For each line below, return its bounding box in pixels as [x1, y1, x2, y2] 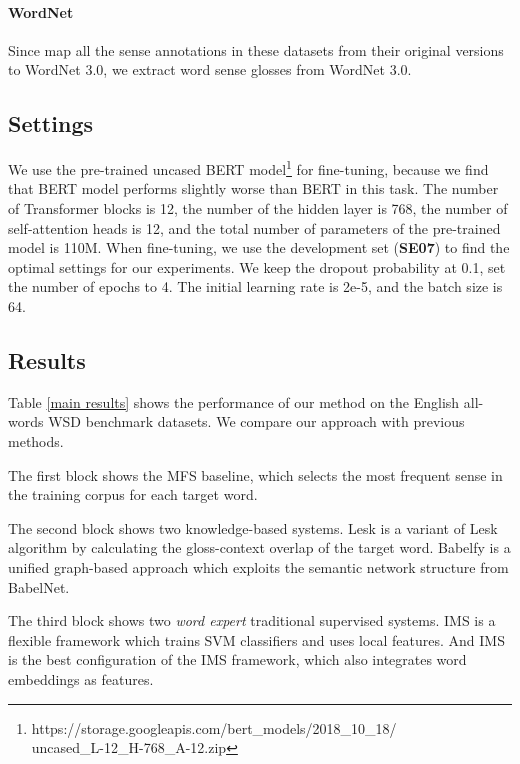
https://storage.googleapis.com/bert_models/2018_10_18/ [31, 717, 397, 738]
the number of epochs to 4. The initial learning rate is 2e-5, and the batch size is [8, 276, 503, 297]
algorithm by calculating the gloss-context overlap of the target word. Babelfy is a [8, 537, 511, 558]
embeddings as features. [8, 668, 154, 689]
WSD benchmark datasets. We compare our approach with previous [48, 411, 465, 432]
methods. [8, 430, 64, 451]
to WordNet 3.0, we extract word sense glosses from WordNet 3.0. [8, 59, 412, 80]
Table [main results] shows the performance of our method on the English [8, 391, 460, 412]
